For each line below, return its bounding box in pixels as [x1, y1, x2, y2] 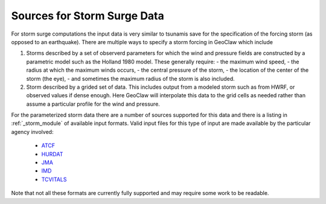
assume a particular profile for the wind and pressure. [26, 100, 160, 107]
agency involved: [11, 128, 54, 135]
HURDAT [41, 150, 63, 158]
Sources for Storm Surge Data [11, 9, 164, 22]
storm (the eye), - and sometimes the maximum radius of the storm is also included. [26, 75, 235, 82]
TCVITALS [41, 176, 67, 183]
